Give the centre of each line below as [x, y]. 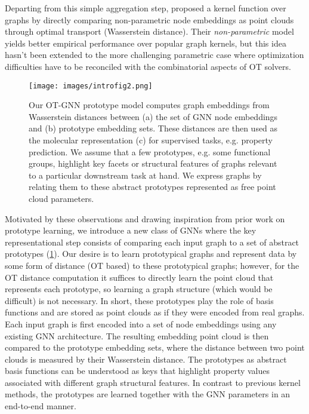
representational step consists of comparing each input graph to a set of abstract [152, 242]
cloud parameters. [61, 198]
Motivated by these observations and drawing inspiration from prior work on [145, 218]
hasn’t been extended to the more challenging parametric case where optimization [154, 55]
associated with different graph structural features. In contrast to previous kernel [153, 382]
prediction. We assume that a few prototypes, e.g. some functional [150, 151]
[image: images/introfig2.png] [91, 86]
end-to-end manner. [41, 406]
